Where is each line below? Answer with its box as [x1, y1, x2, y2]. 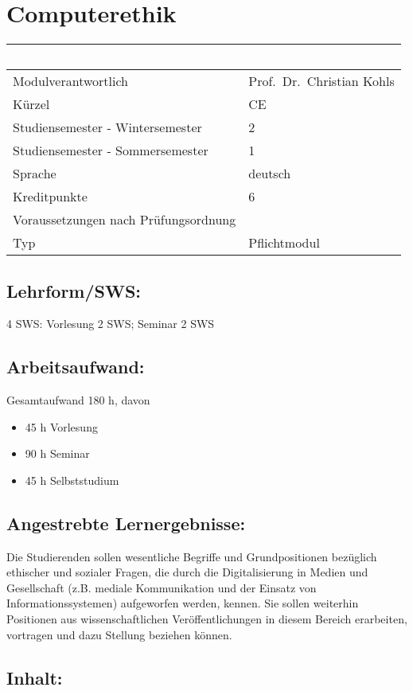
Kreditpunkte [13, 187, 88, 206]
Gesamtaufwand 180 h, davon [6, 392, 150, 408]
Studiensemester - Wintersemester [13, 118, 202, 137]
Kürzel [13, 95, 50, 114]
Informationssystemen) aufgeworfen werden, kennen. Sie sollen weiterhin [6, 595, 359, 611]
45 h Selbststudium [25, 471, 119, 488]
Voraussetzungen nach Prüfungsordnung [13, 210, 236, 229]
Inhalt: [6, 665, 63, 689]
